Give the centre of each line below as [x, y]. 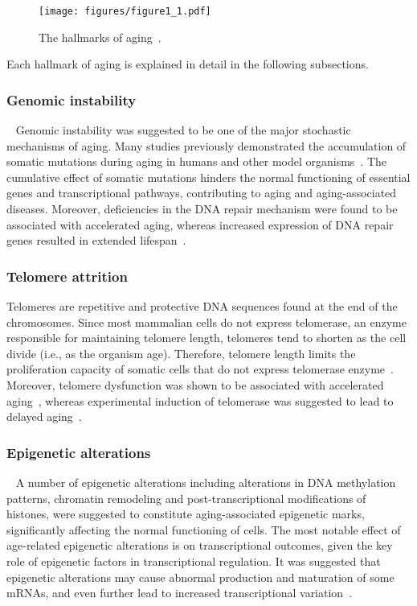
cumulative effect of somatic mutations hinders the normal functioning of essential [208, 177]
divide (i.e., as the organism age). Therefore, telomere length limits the [181, 353]
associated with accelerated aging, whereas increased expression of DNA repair [200, 224]
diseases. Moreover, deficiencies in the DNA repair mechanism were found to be [202, 209]
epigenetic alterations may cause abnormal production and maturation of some [200, 577]
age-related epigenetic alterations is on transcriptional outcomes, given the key [200, 545]
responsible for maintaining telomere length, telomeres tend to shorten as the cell [206, 338]
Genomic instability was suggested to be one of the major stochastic [183, 130]
